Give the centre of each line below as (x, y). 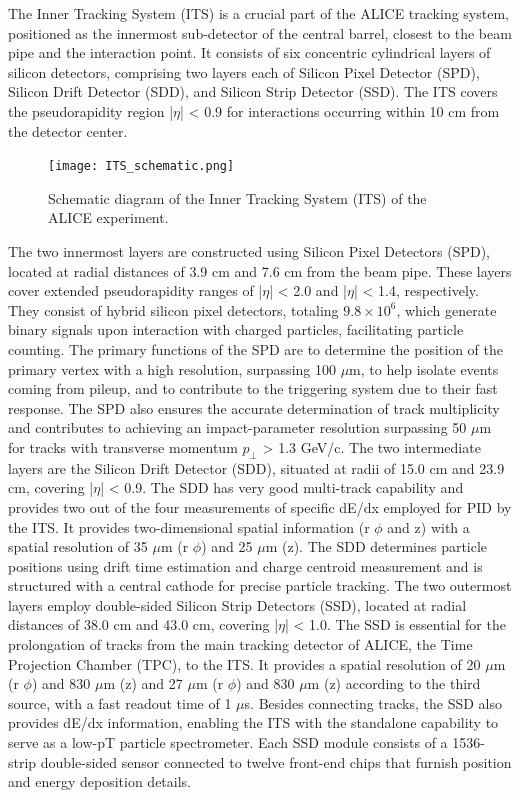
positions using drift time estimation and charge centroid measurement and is (245, 565)
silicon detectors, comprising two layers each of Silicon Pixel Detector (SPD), (244, 71)
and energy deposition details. (99, 781)
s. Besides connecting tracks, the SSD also (373, 702)
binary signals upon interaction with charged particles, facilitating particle (236, 329)
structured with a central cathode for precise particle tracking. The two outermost (260, 585)
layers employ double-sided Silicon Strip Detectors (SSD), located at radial (237, 604)
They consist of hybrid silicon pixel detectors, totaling (173, 309)
